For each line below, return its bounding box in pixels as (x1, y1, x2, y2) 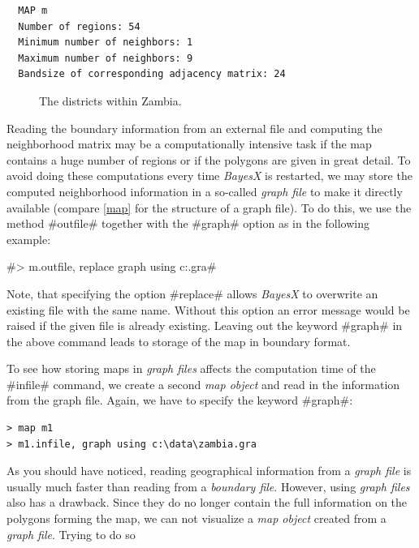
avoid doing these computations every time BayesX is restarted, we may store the (6, 167, 413, 184)
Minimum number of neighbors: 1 (18, 36, 193, 49)
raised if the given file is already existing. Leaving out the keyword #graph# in (6, 317, 403, 334)
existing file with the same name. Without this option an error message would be (6, 301, 410, 318)
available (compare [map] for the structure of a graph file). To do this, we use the (6, 199, 412, 216)
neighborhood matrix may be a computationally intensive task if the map (6, 135, 372, 152)
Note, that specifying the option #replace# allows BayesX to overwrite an (6, 285, 378, 302)
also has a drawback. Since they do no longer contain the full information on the (6, 494, 408, 511)
